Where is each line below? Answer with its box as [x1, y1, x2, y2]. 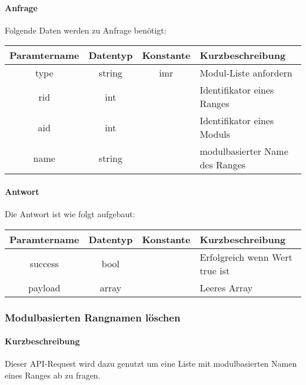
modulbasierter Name [199, 144, 288, 158]
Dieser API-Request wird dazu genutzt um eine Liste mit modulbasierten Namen [5, 357, 297, 370]
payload [28, 280, 61, 294]
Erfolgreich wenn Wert [199, 250, 292, 264]
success [29, 257, 59, 271]
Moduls [199, 127, 231, 141]
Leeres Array [199, 280, 253, 294]
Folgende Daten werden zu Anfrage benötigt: [5, 24, 167, 36]
